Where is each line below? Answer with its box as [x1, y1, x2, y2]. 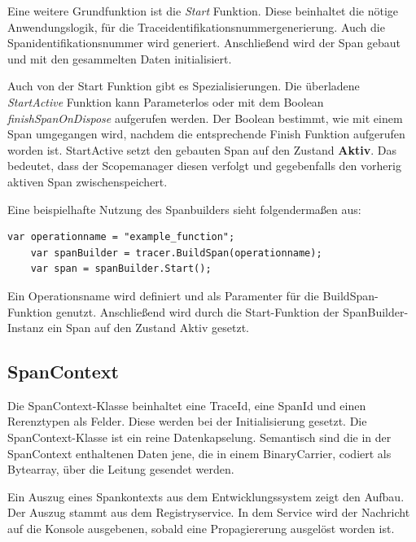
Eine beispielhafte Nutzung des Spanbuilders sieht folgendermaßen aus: [7, 200, 361, 217]
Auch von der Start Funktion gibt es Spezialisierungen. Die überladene [7, 77, 360, 94]
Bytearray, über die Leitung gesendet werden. [7, 461, 234, 478]
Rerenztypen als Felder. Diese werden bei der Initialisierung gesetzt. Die [7, 413, 367, 430]
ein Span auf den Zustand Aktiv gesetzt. [47, 319, 249, 336]
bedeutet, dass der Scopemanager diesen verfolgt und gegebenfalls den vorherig [7, 157, 401, 174]
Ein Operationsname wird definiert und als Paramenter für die [7, 286, 319, 304]
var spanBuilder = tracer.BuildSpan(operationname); [30, 247, 322, 259]
